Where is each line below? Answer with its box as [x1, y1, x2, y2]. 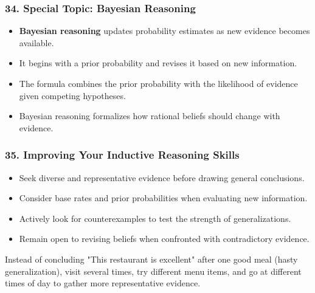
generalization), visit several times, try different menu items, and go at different [5, 264, 302, 277]
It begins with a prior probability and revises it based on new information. [19, 57, 297, 69]
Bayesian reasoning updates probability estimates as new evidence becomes [19, 24, 310, 37]
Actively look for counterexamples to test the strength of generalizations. [19, 212, 291, 224]
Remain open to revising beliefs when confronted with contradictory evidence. [19, 232, 310, 245]
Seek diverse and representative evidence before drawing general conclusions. [19, 171, 305, 184]
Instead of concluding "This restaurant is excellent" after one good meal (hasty [5, 252, 298, 265]
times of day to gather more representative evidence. [5, 277, 201, 289]
